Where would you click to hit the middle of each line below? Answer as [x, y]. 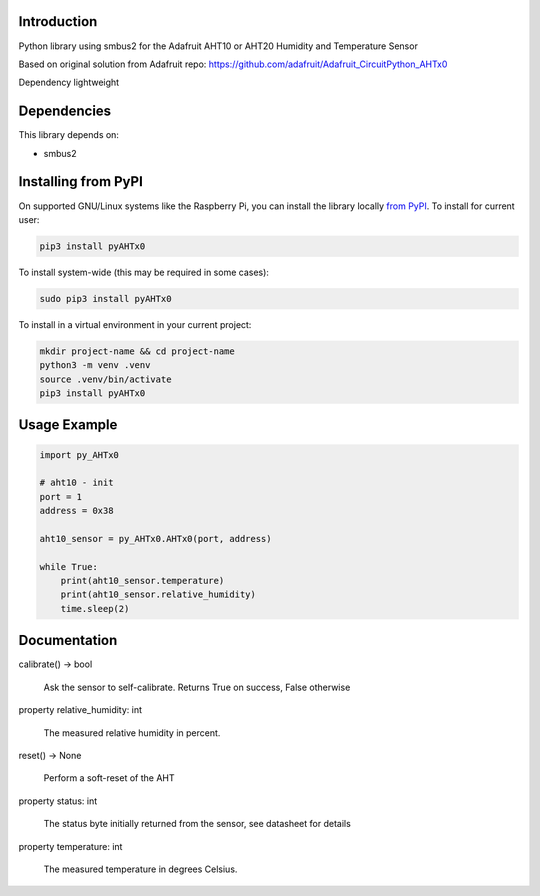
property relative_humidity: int [80, 710]
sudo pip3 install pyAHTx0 [105, 298]
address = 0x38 [76, 511]
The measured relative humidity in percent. [132, 732]
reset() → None [50, 755]
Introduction [58, 21]
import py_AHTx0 [79, 454]
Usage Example [68, 425]
